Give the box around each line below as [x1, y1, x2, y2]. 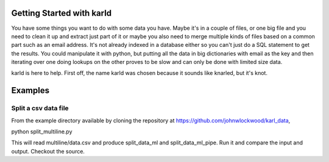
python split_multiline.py [11, 128, 73, 135]
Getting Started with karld [11, 8, 112, 18]
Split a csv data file [11, 104, 69, 113]
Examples [11, 85, 50, 96]
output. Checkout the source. [11, 147, 85, 155]
